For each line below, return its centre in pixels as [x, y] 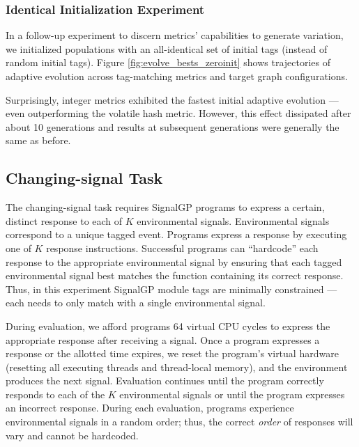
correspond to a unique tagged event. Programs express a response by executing [176, 234]
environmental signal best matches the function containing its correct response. [175, 275]
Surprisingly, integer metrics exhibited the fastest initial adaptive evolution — [172, 99]
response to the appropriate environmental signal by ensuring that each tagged [174, 261]
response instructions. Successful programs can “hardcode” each [182, 248]
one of [18, 248]
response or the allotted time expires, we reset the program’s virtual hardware [172, 353]
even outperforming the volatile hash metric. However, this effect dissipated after [178, 113]
